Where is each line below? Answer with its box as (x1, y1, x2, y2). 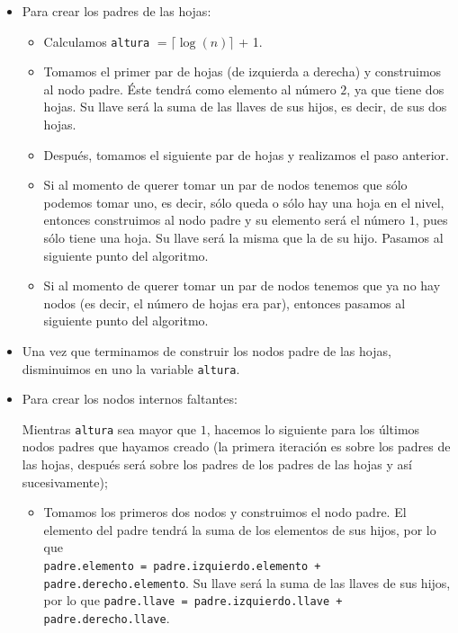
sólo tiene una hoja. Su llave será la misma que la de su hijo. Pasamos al (43, 228, 444, 246)
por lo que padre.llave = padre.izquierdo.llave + (43, 591, 343, 610)
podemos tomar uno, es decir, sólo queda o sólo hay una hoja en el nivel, (43, 192, 445, 211)
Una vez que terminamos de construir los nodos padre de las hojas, (22, 341, 391, 360)
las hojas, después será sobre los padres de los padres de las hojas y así (22, 455, 412, 474)
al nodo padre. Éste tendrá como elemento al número (43, 79, 337, 98)
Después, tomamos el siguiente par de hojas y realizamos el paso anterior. (43, 145, 449, 164)
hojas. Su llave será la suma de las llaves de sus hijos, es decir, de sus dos (43, 97, 447, 116)
